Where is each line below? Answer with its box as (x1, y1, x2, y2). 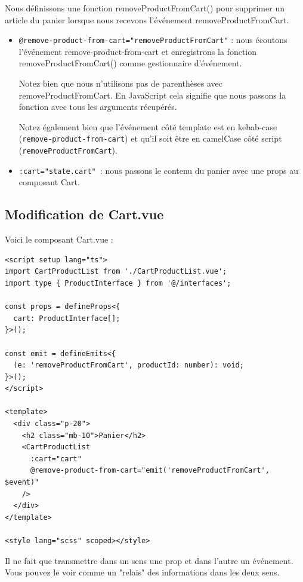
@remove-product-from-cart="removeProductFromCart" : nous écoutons (18, 33, 287, 46)
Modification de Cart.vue (5, 205, 164, 223)
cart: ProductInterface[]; (13, 314, 120, 323)
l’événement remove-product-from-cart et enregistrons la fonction (18, 45, 257, 57)
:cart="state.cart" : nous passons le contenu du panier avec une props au (18, 164, 299, 176)
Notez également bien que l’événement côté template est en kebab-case (18, 120, 277, 133)
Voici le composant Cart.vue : (5, 233, 113, 246)
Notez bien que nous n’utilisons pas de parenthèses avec (18, 77, 222, 90)
